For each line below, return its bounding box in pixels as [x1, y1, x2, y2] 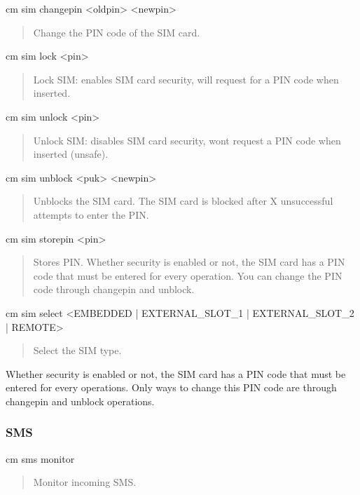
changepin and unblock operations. [6, 393, 155, 408]
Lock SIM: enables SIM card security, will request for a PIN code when [33, 72, 339, 86]
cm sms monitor [6, 451, 75, 466]
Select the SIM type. [33, 343, 122, 358]
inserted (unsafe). [33, 147, 109, 161]
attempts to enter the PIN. [33, 207, 149, 222]
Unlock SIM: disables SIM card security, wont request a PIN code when [33, 133, 341, 147]
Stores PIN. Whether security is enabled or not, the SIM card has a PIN [33, 255, 345, 269]
